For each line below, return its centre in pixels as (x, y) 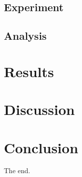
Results (29, 71)
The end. (17, 170)
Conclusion (41, 147)
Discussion (39, 109)
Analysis (25, 36)
